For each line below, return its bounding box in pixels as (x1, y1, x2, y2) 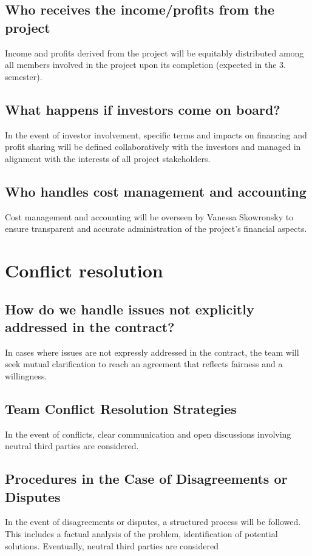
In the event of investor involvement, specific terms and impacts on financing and (5, 128, 307, 141)
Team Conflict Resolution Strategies (5, 399, 237, 418)
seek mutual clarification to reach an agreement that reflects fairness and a (5, 358, 283, 370)
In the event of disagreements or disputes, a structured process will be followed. (5, 515, 301, 528)
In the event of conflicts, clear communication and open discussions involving (5, 427, 291, 440)
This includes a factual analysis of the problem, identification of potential (5, 527, 278, 540)
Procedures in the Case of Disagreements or (5, 469, 288, 488)
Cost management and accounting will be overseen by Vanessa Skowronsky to (5, 210, 294, 223)
